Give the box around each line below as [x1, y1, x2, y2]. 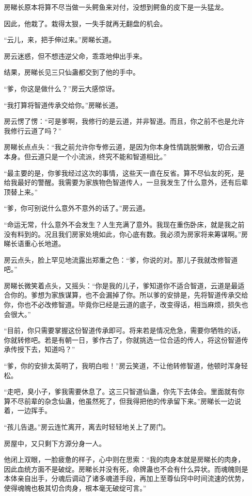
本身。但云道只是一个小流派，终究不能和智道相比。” [4, 151, 167, 161]
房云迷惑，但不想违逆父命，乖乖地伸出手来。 [4, 50, 146, 61]
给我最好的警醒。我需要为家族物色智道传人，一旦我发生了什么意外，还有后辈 [4, 177, 248, 187]
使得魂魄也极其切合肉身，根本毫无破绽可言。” [4, 482, 146, 493]
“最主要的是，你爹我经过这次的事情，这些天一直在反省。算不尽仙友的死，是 [4, 167, 245, 178]
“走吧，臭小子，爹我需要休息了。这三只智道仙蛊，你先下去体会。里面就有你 [4, 386, 245, 397]
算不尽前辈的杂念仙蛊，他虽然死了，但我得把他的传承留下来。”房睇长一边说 [4, 396, 241, 406]
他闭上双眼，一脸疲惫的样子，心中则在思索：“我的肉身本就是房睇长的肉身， [4, 454, 245, 464]
